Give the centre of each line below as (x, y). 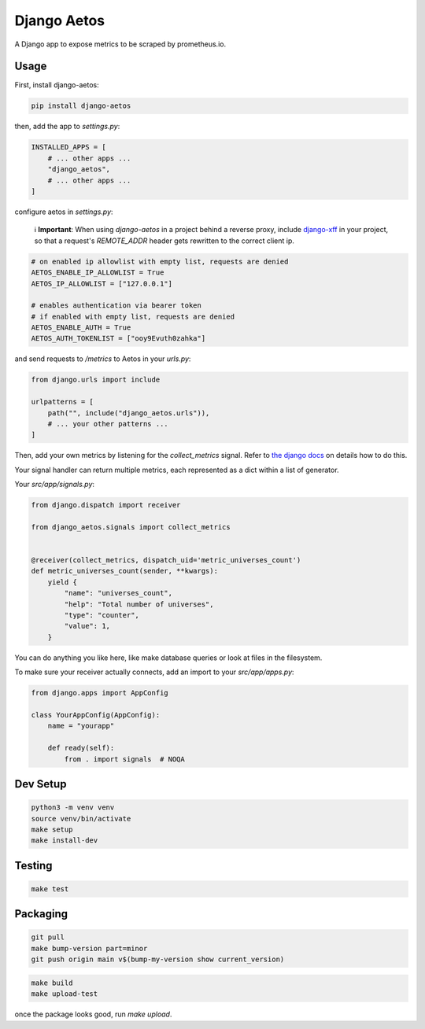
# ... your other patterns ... (108, 424)
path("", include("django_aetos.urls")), (129, 413)
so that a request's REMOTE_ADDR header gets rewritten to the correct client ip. (164, 241)
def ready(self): (81, 748)
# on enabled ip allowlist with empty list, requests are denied (160, 261)
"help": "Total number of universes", (139, 604)
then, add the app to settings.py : (67, 127)
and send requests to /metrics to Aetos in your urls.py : (103, 359)
